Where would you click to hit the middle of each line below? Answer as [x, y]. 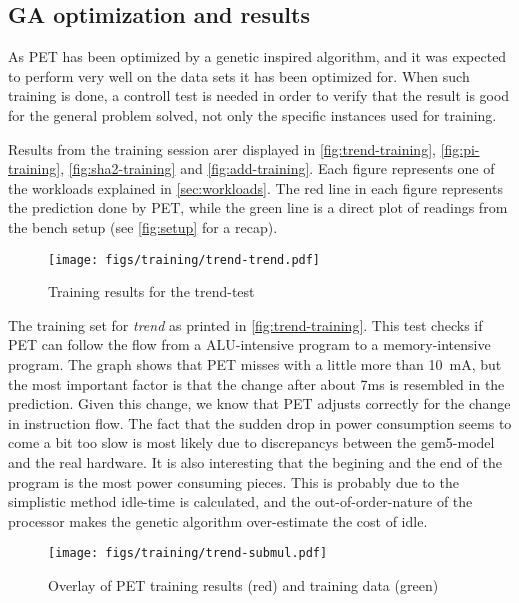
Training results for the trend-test [151, 291]
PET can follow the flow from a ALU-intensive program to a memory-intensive [249, 344]
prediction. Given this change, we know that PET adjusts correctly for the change [259, 403]
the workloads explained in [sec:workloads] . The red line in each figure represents [255, 187]
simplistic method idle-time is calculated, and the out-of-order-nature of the [240, 501]
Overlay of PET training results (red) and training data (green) [243, 584]
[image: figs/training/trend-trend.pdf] [184, 259]
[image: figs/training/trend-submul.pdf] [188, 553]
